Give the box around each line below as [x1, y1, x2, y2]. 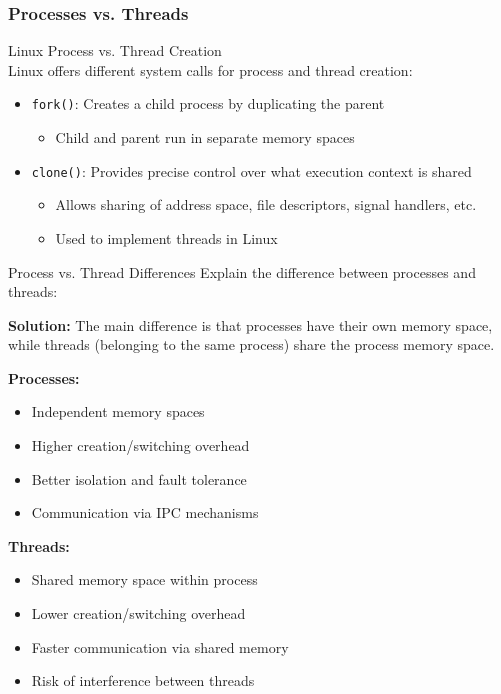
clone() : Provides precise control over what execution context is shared [31, 160, 472, 181]
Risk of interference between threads [31, 670, 255, 691]
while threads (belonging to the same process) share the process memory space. [8, 334, 495, 355]
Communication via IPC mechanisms [31, 502, 259, 523]
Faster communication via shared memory [31, 636, 289, 657]
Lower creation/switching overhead [31, 603, 246, 624]
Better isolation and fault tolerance [31, 468, 247, 489]
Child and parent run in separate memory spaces [55, 127, 355, 148]
